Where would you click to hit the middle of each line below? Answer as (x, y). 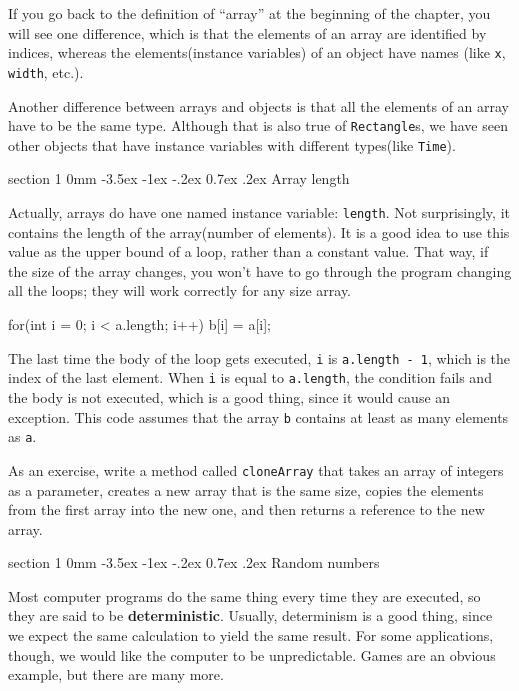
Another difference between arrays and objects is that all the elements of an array (259, 105)
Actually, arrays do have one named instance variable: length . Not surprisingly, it (259, 212)
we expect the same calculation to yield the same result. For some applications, (251, 635)
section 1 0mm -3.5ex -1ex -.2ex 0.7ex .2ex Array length (179, 178)
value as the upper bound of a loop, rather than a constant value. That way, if (248, 251)
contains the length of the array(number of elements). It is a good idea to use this (259, 231)
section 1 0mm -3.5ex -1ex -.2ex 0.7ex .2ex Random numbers (194, 562)
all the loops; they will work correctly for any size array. (179, 290)
